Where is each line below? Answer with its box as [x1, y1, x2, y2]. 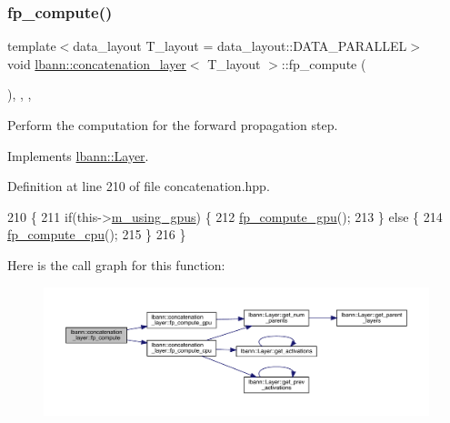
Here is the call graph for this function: [7, 255, 225, 274]
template [7, 36, 56, 55]
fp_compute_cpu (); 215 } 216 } [7, 225, 186, 244]
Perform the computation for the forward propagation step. [7, 116, 338, 134]
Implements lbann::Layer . [7, 146, 149, 165]
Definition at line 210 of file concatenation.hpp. [7, 176, 270, 196]
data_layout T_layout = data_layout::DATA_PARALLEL [73, 36, 407, 55]
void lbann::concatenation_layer [7, 54, 186, 73]
